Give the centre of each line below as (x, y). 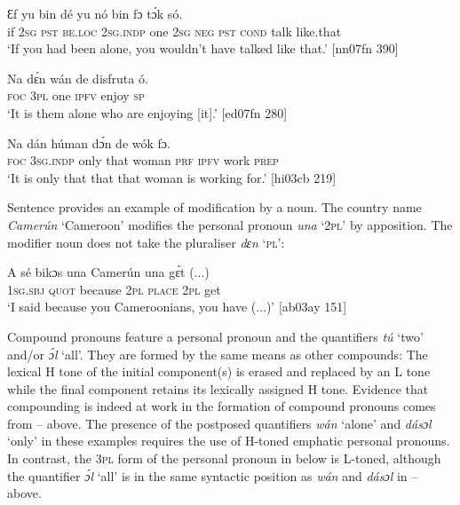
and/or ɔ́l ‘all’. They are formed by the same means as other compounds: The (218, 354)
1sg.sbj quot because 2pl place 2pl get (114, 289)
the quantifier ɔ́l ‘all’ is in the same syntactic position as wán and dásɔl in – (213, 475)
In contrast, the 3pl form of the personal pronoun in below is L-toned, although (224, 458)
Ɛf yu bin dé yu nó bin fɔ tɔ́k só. (95, 13)
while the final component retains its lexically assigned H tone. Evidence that (218, 388)
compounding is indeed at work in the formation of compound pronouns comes (222, 406)
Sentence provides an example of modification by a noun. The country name (214, 207)
